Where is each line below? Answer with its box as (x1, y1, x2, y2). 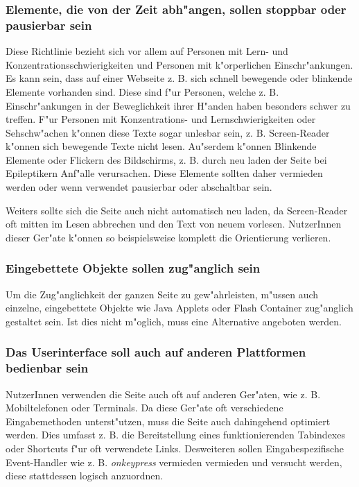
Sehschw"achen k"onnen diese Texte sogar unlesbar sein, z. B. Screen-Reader (6, 125, 330, 139)
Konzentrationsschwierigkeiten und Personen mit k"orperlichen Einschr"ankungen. (6, 57, 353, 71)
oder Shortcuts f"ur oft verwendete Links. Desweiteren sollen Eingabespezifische (6, 441, 344, 455)
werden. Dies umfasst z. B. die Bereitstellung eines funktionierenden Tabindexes (6, 427, 345, 442)
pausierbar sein (6, 16, 92, 33)
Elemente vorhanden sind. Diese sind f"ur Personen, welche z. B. (6, 84, 279, 99)
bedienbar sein (6, 359, 89, 377)
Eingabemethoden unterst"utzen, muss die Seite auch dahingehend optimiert (6, 413, 331, 428)
